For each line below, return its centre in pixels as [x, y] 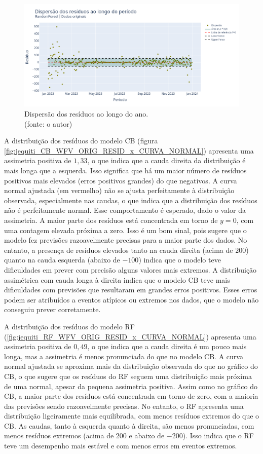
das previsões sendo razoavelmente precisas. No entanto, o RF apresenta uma [124, 406]
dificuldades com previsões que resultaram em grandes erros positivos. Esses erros [131, 290]
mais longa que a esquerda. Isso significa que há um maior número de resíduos [125, 171]
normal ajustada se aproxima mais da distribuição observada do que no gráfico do [131, 366]
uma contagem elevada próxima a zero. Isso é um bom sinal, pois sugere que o [125, 230]
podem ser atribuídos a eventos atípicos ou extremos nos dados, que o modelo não [131, 299]
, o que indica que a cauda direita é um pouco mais [167, 346]
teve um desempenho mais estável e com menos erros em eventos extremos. [121, 446]
